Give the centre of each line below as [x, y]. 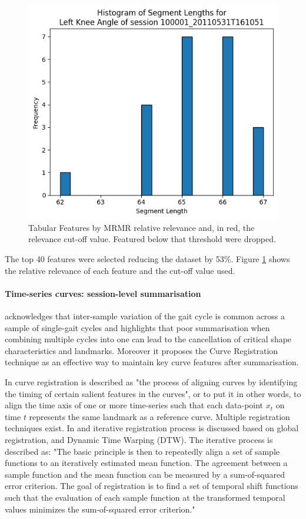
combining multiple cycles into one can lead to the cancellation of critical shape [148, 339]
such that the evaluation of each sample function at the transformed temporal [145, 497]
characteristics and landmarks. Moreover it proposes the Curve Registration [142, 350]
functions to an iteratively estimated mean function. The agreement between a [146, 463]
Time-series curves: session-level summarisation [103, 293]
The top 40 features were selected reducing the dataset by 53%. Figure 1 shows [147, 259]
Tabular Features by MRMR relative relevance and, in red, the [142, 227]
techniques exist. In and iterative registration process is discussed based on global [152, 428]
